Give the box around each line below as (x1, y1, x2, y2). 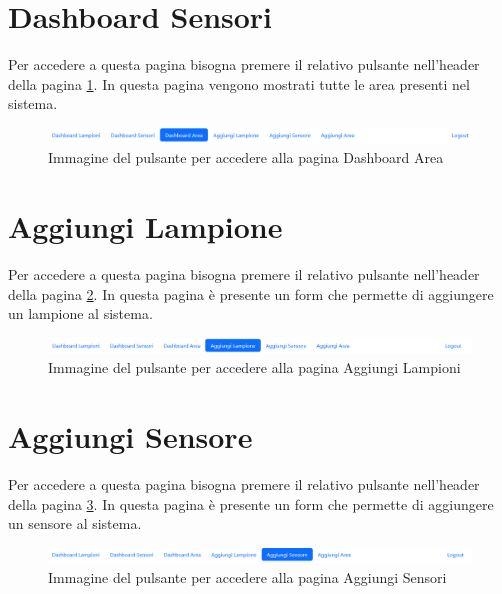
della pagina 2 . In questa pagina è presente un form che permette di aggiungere (8, 283, 494, 304)
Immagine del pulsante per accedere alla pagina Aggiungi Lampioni (48, 357, 461, 378)
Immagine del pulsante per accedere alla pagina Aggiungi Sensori (48, 566, 447, 587)
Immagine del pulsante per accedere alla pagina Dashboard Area (48, 147, 444, 168)
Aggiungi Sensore (8, 416, 253, 457)
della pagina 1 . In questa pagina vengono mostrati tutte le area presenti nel (8, 73, 470, 94)
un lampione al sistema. (8, 303, 153, 324)
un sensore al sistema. (8, 513, 142, 534)
